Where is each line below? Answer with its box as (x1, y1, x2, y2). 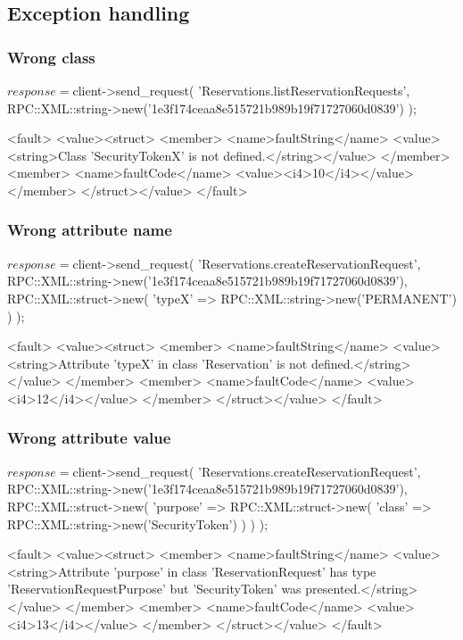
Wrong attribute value (7, 427, 171, 449)
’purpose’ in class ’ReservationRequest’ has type (113, 561, 376, 580)
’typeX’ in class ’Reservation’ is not (113, 353, 308, 372)
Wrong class (7, 46, 95, 68)
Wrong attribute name (7, 219, 172, 241)
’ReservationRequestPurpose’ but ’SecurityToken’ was (7, 579, 302, 598)
